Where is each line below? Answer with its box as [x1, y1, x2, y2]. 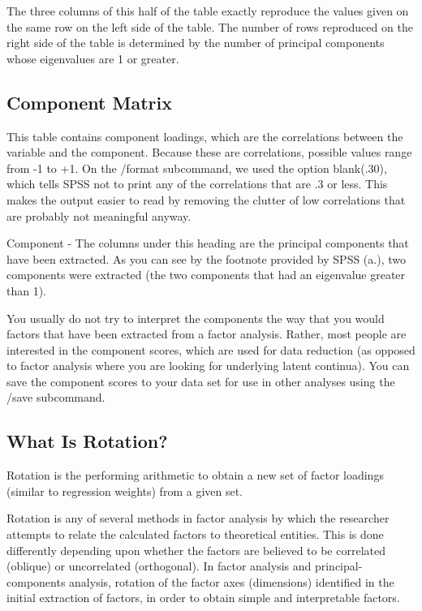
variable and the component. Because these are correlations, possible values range [6, 144, 412, 161]
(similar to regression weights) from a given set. [6, 482, 243, 499]
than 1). [6, 282, 47, 299]
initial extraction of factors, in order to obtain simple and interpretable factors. [6, 589, 400, 606]
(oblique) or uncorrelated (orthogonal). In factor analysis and [6, 557, 312, 574]
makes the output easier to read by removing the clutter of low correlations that [6, 191, 406, 208]
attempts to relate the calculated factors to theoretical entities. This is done [6, 526, 384, 543]
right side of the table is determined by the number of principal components [6, 34, 385, 51]
